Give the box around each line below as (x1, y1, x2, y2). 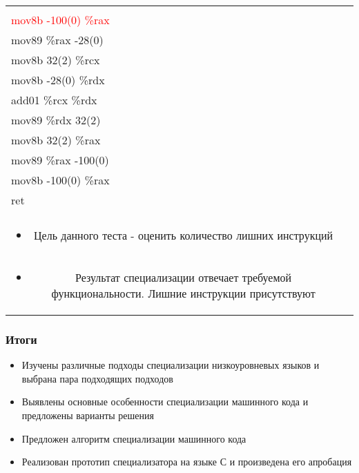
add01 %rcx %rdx (11, 92, 97, 108)
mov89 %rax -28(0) (11, 32, 104, 48)
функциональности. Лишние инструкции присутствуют (51, 285, 316, 301)
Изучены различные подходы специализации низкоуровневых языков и (21, 358, 320, 372)
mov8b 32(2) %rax (11, 132, 101, 148)
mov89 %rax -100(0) (11, 152, 109, 168)
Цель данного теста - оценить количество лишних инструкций (34, 227, 333, 243)
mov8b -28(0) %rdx (11, 72, 105, 88)
